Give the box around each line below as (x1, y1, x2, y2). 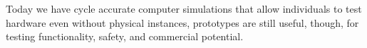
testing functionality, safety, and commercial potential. (6, 29, 244, 44)
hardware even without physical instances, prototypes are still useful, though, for (6, 15, 359, 30)
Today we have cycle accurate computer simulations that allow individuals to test (6, 1, 362, 16)
